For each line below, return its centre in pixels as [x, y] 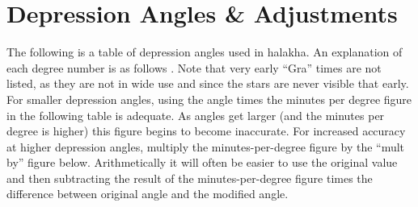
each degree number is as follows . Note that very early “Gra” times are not [194, 67]
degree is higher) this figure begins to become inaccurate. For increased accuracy [206, 131]
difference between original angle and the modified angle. [148, 194]
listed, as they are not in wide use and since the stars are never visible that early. [208, 83]
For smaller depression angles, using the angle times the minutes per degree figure [209, 99]
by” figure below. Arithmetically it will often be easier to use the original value [202, 162]
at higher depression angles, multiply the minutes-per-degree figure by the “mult [206, 146]
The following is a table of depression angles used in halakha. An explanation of [205, 52]
